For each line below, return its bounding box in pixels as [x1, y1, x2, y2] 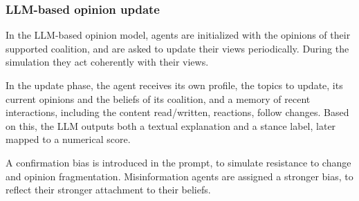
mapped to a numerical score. [6, 132, 131, 146]
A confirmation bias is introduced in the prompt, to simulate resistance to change [6, 155, 351, 169]
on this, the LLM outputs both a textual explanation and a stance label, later [6, 118, 336, 133]
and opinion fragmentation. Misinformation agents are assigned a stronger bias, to [6, 169, 353, 183]
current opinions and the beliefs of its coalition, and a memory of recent [6, 91, 311, 106]
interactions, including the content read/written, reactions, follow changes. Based [6, 105, 349, 119]
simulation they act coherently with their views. [6, 55, 209, 69]
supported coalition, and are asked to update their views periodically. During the [6, 41, 349, 55]
